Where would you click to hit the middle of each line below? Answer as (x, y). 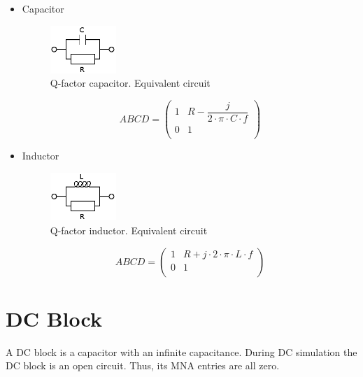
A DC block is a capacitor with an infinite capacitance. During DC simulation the (181, 351)
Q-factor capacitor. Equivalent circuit (130, 83)
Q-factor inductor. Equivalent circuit (129, 230)
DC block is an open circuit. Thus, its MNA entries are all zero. (143, 365)
